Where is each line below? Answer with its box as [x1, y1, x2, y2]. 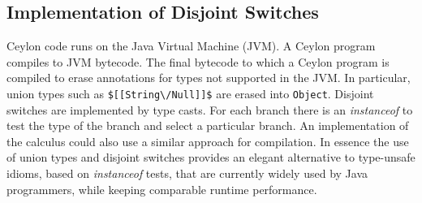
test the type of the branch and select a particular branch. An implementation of [6, 117, 409, 134]
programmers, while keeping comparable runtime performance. [6, 180, 317, 197]
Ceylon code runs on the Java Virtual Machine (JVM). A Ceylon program [6, 37, 376, 54]
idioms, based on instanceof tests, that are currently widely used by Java [6, 165, 368, 182]
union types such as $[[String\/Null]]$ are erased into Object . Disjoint [6, 84, 374, 101]
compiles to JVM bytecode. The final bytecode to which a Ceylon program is [6, 53, 390, 70]
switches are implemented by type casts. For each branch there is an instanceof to [6, 101, 413, 118]
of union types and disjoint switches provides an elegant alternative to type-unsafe [6, 149, 416, 166]
